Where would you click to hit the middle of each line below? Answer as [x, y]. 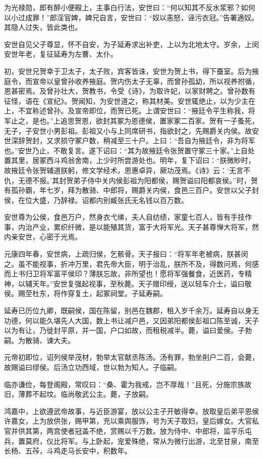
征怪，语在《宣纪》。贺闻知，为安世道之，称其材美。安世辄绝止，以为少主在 [130, 100]
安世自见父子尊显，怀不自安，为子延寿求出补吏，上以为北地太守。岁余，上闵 [131, 44]
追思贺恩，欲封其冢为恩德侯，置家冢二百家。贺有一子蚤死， [160, 120]
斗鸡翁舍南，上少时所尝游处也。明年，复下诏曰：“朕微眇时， [154, 160]
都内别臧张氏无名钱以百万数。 [138, 200]
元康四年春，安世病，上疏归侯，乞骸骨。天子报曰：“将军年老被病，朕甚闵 [126, 254]
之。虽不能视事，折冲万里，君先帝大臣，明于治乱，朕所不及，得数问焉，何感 [131, 263]
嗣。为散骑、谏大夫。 [39, 340]
